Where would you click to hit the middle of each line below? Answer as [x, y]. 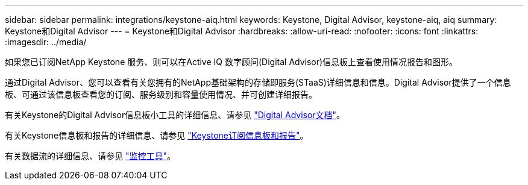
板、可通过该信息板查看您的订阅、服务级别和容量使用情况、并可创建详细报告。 [161, 94]
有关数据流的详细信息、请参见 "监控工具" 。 [90, 156]
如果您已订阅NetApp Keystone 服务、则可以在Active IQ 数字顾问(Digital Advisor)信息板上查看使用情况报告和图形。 [231, 62]
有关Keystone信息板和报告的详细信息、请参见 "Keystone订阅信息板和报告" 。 [157, 135]
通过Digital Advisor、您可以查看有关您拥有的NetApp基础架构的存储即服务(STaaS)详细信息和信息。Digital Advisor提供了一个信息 [258, 82]
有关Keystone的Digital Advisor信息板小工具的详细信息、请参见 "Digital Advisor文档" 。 [175, 115]
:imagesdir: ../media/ [46, 42]
